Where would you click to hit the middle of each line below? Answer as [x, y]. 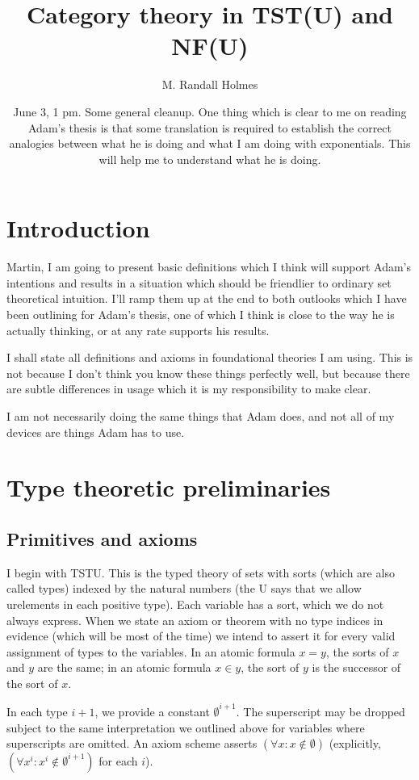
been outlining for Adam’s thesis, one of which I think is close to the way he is [201, 314]
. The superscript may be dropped [321, 711]
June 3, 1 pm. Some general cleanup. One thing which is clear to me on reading [210, 111]
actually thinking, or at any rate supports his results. [138, 330]
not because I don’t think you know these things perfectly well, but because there [208, 373]
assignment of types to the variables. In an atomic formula [151, 651]
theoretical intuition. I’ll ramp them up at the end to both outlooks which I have [207, 298]
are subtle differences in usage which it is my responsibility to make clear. [189, 389]
